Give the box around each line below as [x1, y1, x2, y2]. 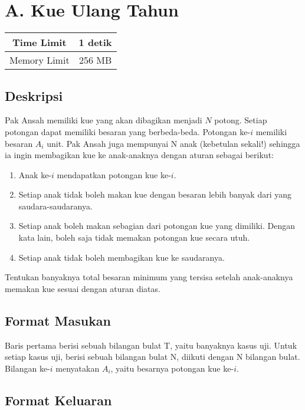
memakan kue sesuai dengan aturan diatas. [5, 282, 160, 294]
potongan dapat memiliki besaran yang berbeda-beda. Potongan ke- [5, 125, 251, 137]
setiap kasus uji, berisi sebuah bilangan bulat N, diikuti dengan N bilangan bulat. [5, 350, 300, 363]
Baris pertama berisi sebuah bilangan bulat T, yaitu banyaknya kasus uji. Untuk [5, 339, 297, 351]
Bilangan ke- [5, 362, 50, 374]
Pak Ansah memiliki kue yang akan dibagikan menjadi [5, 114, 202, 126]
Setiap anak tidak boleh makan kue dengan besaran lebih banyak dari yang [18, 188, 292, 201]
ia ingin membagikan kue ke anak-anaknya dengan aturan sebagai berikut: [5, 149, 274, 161]
